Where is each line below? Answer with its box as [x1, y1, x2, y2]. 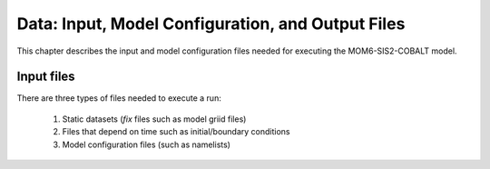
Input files [16, 69, 76, 84]
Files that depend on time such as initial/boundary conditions [62, 126, 290, 137]
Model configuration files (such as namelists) [62, 139, 231, 150]
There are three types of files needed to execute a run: [16, 93, 221, 104]
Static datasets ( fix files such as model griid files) [62, 114, 247, 124]
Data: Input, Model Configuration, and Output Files [16, 14, 406, 34]
